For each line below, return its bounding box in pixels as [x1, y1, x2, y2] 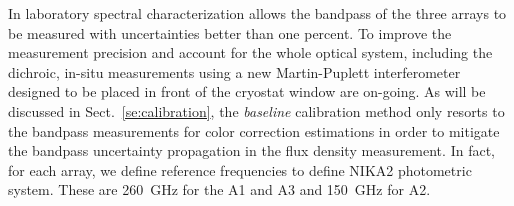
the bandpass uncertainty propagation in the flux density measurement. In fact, [8, 140, 495, 161]
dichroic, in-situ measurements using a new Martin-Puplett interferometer [8, 61, 461, 82]
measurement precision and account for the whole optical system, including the [8, 42, 493, 63]
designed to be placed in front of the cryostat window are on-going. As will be [8, 81, 486, 102]
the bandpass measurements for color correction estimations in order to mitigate [8, 120, 500, 141]
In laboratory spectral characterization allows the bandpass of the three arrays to [8, 3, 507, 23]
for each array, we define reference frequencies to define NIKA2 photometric [8, 159, 472, 180]
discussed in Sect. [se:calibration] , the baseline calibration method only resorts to [8, 100, 505, 121]
